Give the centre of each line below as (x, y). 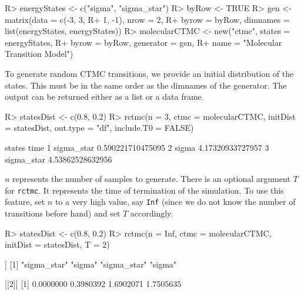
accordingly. (152, 213)
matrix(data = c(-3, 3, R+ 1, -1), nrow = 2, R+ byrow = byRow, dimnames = (147, 19)
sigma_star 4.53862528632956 (59, 159)
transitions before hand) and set (63, 213)
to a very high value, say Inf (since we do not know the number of (175, 202)
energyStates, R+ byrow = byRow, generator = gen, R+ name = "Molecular (143, 42)
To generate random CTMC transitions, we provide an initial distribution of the (149, 73)
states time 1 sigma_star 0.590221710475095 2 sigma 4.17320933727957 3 (137, 147)
